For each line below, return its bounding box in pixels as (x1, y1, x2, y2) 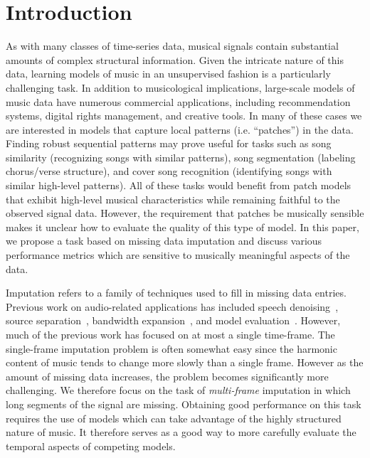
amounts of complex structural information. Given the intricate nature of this (6, 52, 344, 67)
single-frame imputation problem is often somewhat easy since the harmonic (6, 341, 337, 356)
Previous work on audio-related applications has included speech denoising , (6, 299, 339, 314)
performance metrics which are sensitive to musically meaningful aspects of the (6, 247, 350, 262)
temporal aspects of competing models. (6, 438, 176, 453)
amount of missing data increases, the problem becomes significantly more (6, 368, 329, 383)
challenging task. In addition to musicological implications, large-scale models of (6, 80, 355, 95)
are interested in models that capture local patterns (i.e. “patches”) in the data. (6, 122, 354, 137)
